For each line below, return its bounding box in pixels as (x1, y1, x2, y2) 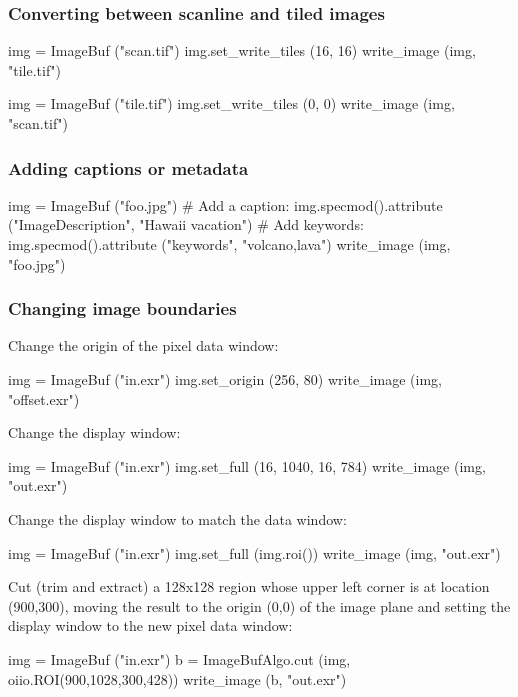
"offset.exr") (8, 388, 80, 409)
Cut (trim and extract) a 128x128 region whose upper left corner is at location (8, 576, 490, 597)
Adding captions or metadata (8, 155, 249, 180)
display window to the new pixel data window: (8, 615, 293, 636)
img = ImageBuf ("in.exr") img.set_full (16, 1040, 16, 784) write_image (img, (8, 455, 486, 476)
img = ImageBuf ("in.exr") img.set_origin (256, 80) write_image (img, (8, 369, 442, 389)
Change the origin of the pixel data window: (8, 335, 279, 356)
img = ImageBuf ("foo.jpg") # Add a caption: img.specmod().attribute (8, 194, 443, 215)
